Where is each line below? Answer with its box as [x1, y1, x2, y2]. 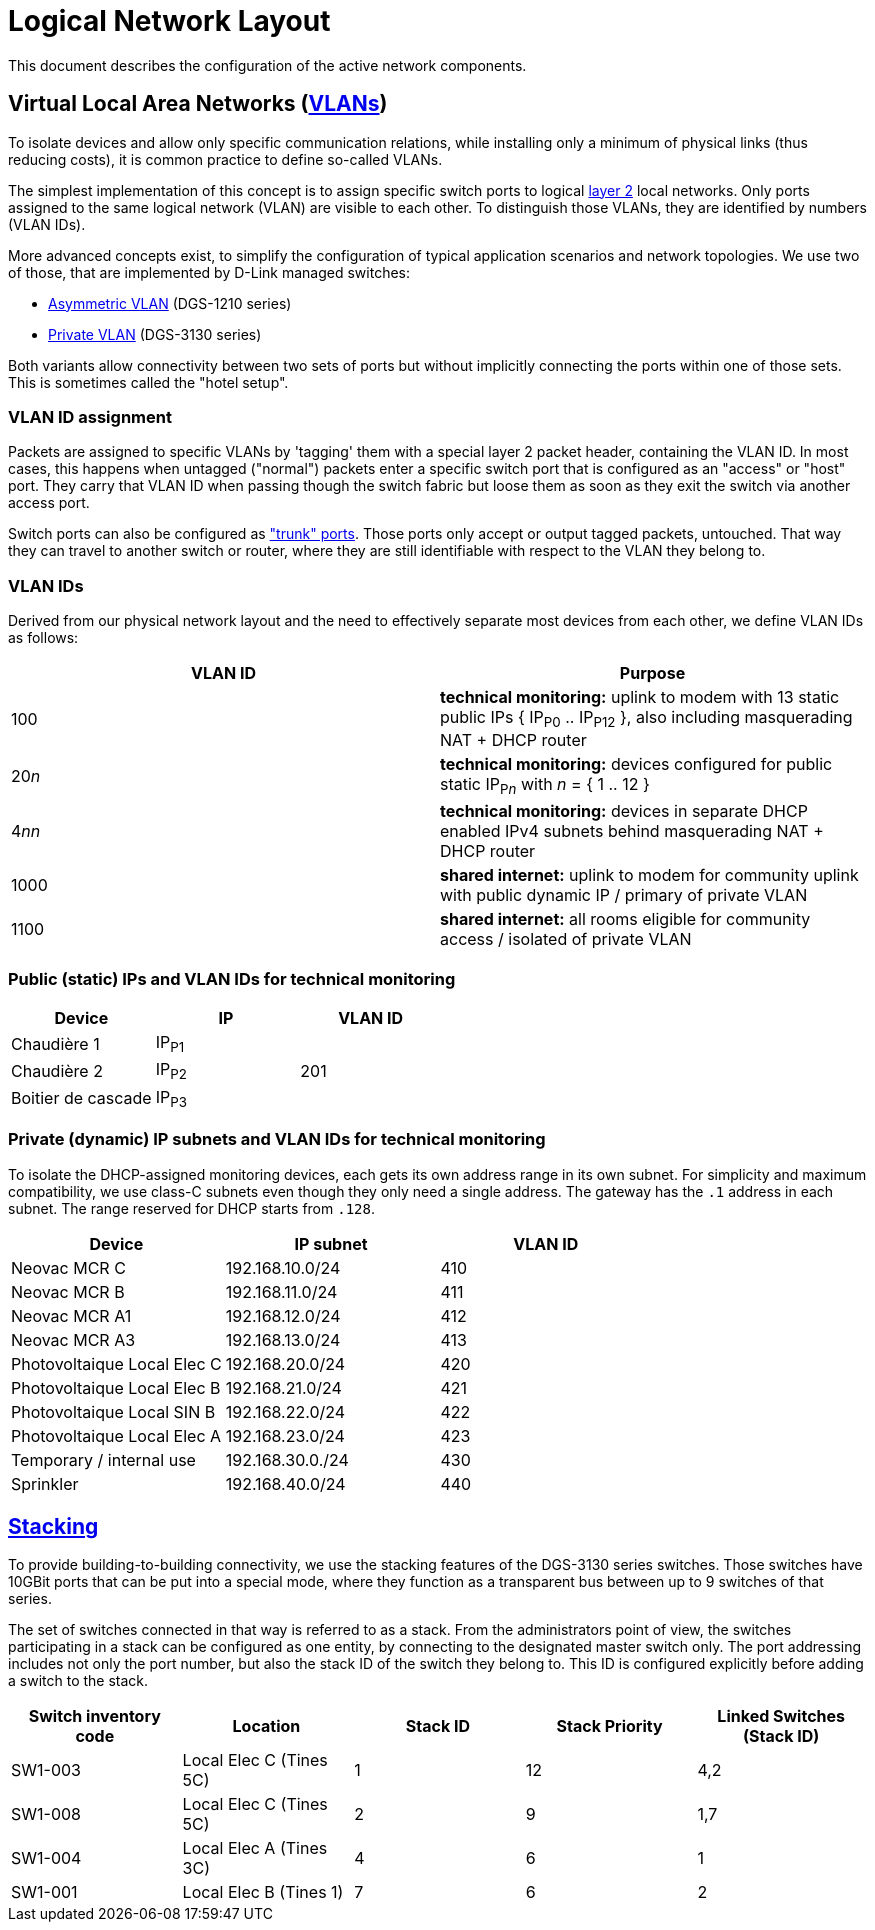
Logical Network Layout [8, 4, 331, 38]
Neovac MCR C [11, 1257, 126, 1278]
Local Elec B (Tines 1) [182, 1882, 344, 1903]
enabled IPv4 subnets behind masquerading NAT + [440, 821, 824, 842]
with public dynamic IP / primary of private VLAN [440, 885, 808, 906]
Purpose [619, 663, 686, 684]
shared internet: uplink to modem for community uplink [440, 865, 859, 886]
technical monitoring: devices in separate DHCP [440, 801, 808, 822]
